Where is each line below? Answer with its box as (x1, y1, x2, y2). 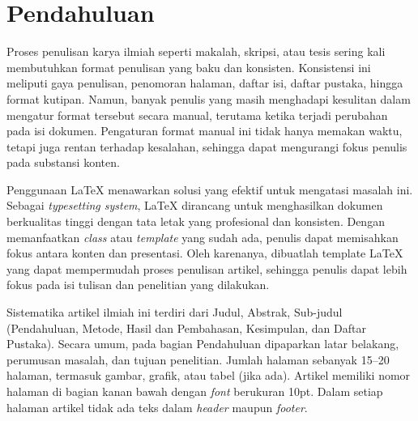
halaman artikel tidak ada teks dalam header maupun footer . (6, 398, 308, 415)
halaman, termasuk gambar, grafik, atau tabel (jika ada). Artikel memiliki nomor (6, 367, 411, 384)
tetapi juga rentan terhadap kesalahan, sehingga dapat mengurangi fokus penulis (6, 138, 407, 155)
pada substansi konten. (6, 154, 120, 171)
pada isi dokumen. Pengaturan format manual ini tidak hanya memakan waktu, (6, 122, 403, 139)
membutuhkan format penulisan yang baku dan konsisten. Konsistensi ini (6, 58, 371, 75)
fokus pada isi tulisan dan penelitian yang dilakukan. (6, 276, 270, 293)
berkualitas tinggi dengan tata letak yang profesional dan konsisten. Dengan (6, 213, 385, 230)
